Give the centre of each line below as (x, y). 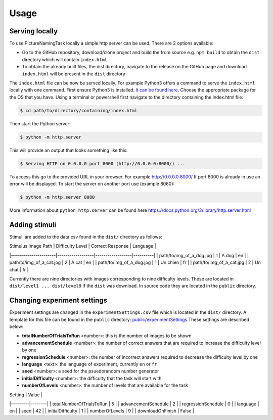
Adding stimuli (33, 225)
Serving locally (34, 31)
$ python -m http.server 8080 (57, 197)
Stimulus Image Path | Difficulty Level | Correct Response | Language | (83, 246)
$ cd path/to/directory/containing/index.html (79, 110)
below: (16, 326)
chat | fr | (19, 269)
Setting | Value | (26, 395)
